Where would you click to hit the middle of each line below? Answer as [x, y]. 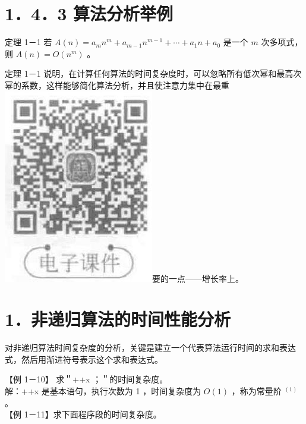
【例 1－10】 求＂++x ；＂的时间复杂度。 [86, 379]
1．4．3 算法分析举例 [89, 13]
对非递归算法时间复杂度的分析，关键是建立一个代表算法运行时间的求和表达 [150, 348]
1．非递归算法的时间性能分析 [118, 319]
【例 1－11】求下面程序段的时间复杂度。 [83, 414]
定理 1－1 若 [29, 42]
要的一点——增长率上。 [198, 278]
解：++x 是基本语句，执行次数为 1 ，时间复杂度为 [103, 391]
